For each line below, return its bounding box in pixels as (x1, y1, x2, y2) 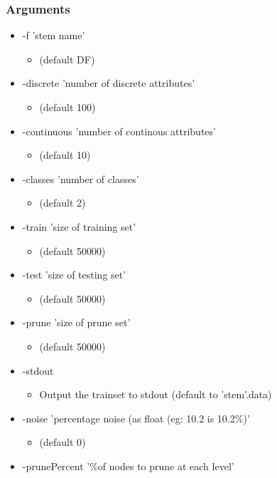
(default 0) (39, 435, 86, 450)
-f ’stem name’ (22, 28, 85, 43)
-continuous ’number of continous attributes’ (22, 123, 216, 138)
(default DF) (39, 51, 95, 66)
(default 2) (39, 195, 86, 210)
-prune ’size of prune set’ (22, 315, 131, 330)
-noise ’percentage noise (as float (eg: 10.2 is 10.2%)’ (22, 410, 250, 425)
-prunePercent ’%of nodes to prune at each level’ (22, 458, 234, 473)
